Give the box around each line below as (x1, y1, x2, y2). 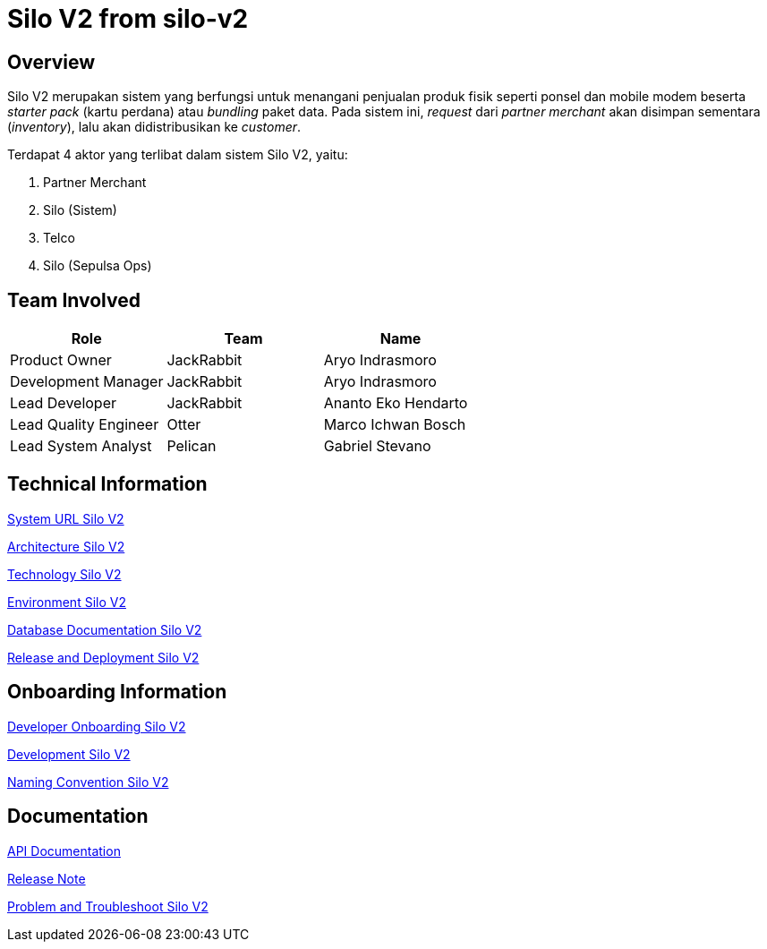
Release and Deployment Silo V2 (7, 649, 200, 665)
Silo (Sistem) (43, 202, 117, 218)
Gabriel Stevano (323, 437, 431, 456)
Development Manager (10, 372, 164, 391)
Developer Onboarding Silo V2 (7, 718, 186, 734)
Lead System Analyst (10, 437, 152, 456)
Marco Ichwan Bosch (323, 415, 466, 434)
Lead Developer (10, 394, 116, 413)
